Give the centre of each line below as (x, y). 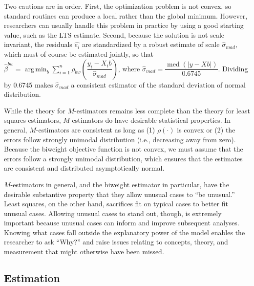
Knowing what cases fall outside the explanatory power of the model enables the (125, 232)
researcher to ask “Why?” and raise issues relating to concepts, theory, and (116, 242)
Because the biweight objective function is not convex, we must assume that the (124, 149)
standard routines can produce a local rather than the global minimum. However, (126, 15)
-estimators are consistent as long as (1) (95, 129)
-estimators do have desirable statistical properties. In (150, 120)
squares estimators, (32, 120)
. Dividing (233, 68)
